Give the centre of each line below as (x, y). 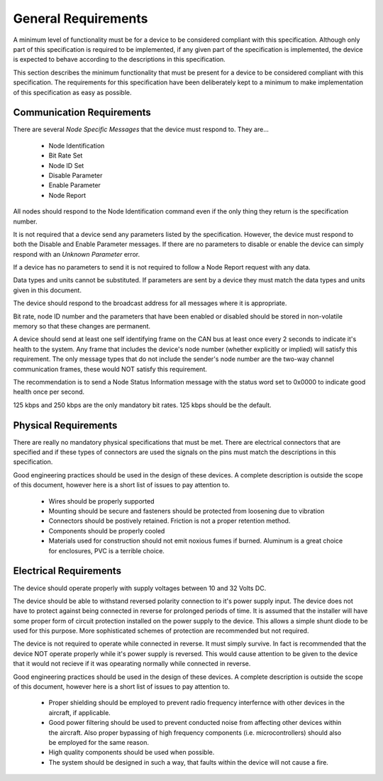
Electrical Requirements (67, 571)
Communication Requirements (82, 112)
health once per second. (49, 392)
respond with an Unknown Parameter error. (77, 254)
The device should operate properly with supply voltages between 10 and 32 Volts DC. (140, 588)
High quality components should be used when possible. (132, 753)
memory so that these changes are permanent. (82, 326)
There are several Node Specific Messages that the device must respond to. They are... (141, 129)
